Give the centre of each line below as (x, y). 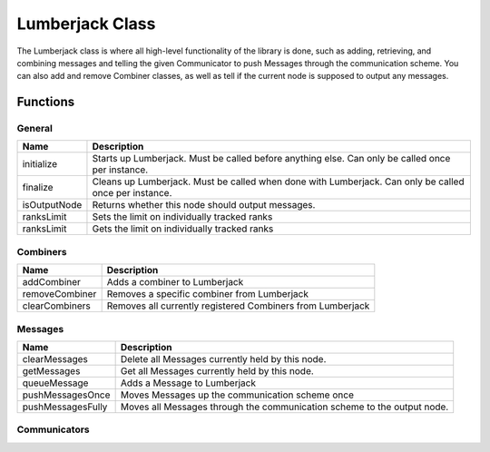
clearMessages (55, 359)
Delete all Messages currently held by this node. (223, 359)
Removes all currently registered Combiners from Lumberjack (238, 306)
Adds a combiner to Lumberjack (175, 282)
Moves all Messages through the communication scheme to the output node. (284, 407)
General (35, 129)
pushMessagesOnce (66, 395)
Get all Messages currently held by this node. (217, 370)
